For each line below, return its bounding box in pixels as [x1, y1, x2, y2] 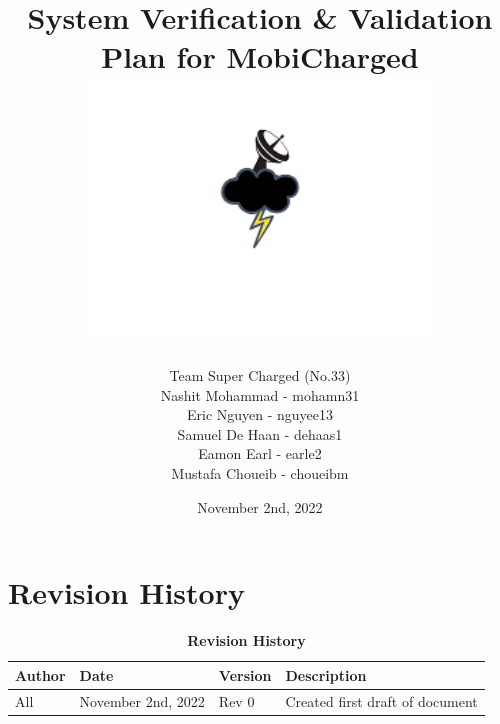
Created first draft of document [285, 690, 478, 711]
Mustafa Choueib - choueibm [171, 463, 349, 484]
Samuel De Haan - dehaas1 [177, 423, 343, 444]
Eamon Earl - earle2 [198, 443, 322, 464]
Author [15, 664, 66, 685]
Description [285, 664, 367, 685]
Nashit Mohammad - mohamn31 [160, 384, 360, 405]
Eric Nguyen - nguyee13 [186, 404, 334, 425]
